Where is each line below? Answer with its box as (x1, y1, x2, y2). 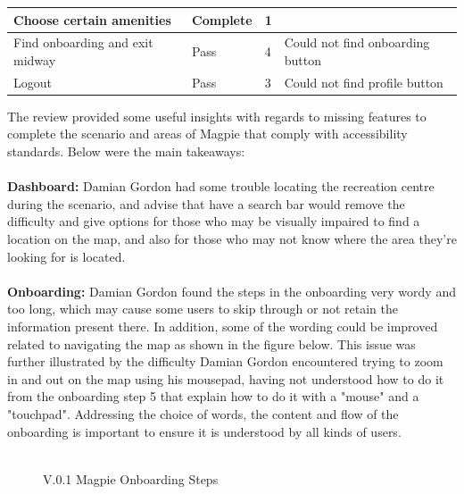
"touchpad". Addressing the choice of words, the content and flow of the (7, 404, 399, 423)
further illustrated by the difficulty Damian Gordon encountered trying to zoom (7, 352, 443, 371)
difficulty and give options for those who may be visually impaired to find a (7, 212, 420, 230)
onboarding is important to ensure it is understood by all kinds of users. (7, 422, 402, 440)
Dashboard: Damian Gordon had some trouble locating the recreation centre (7, 177, 435, 196)
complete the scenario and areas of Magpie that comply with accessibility (7, 124, 408, 143)
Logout (13, 72, 52, 91)
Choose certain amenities (13, 10, 171, 29)
